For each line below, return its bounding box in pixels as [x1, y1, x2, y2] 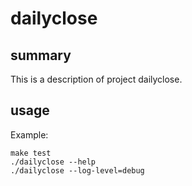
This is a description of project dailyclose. [10, 73, 183, 85]
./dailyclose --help [10, 157, 97, 167]
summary [10, 47, 72, 64]
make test [10, 148, 52, 158]
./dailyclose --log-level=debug [10, 165, 145, 176]
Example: [10, 128, 49, 141]
